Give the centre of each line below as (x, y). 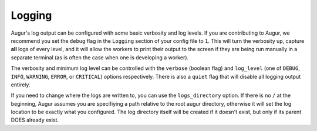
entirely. (21, 85)
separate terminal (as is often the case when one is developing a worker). (100, 57)
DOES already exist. (35, 120)
